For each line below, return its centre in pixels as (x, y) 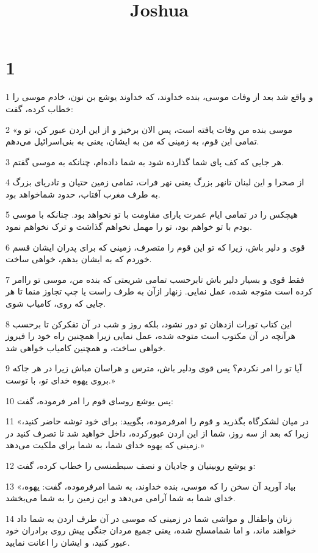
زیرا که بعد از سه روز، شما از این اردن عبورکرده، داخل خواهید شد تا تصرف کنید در (157, 433)
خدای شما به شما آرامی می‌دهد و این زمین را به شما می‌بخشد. (121, 498)
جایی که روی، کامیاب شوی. (56, 303)
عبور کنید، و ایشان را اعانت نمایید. (68, 542)
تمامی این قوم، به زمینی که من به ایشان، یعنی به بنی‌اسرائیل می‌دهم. (132, 141)
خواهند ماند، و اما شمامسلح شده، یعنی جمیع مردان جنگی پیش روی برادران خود (151, 530)
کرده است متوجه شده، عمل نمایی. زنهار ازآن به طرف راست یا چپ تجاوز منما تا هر (159, 291)
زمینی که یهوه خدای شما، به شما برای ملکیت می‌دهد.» (105, 445)
